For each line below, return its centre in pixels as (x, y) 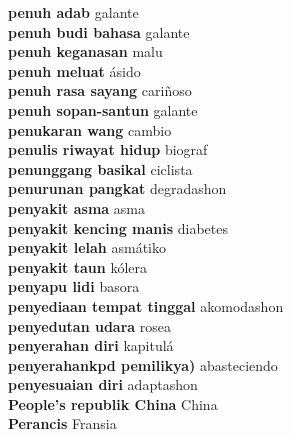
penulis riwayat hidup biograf (108, 149)
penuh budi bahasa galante (99, 31)
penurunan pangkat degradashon (117, 188)
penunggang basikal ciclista (100, 168)
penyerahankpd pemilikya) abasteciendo (143, 364)
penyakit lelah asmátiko (87, 247)
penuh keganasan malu (85, 51)
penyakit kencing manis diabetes (118, 227)
